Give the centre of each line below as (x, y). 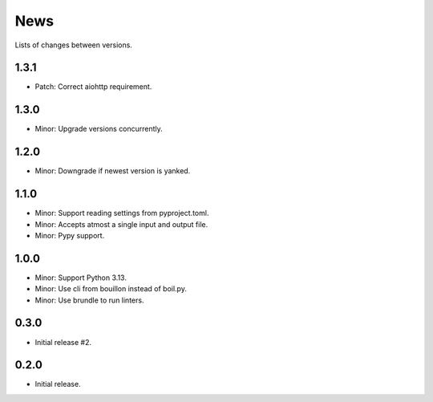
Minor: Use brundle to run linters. (89, 300)
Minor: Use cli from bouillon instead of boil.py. (111, 289)
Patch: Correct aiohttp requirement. (93, 87)
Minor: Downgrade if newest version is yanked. (113, 171)
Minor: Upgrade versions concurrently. (99, 129)
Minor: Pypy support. (70, 235)
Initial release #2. (63, 342)
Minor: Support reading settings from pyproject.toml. (122, 213)
